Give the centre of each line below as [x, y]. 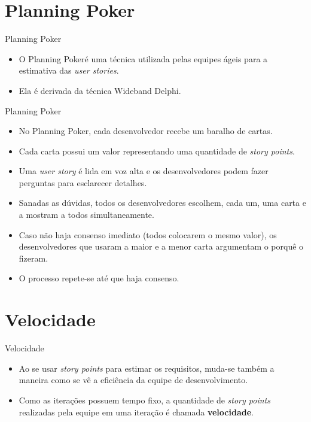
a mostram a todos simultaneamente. [86, 215]
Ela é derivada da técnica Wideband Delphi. [100, 90]
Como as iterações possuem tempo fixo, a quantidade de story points [144, 400]
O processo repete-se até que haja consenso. [99, 278]
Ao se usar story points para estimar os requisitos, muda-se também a [147, 368]
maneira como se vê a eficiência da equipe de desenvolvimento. [133, 380]
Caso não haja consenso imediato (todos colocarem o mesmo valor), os [148, 234]
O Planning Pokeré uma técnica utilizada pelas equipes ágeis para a [143, 58]
